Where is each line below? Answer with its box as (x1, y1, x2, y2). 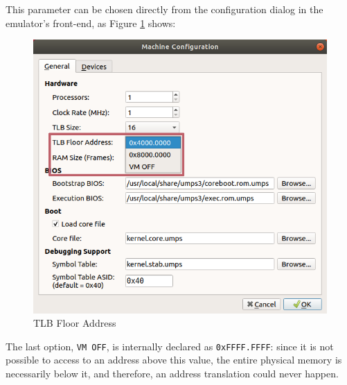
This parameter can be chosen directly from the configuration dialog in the (6, 2, 323, 16)
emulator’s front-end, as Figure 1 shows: (6, 15, 176, 30)
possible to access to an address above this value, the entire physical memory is (6, 352, 342, 367)
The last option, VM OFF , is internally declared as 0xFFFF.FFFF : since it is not (6, 339, 334, 353)
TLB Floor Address (33, 316, 116, 330)
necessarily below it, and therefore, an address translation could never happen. (6, 366, 339, 381)
